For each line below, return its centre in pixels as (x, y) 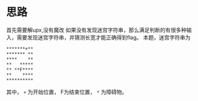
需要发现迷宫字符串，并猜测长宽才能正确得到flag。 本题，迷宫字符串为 (103, 37)
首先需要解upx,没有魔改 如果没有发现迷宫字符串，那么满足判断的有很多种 (97, 30)
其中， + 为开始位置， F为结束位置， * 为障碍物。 (67, 92)
